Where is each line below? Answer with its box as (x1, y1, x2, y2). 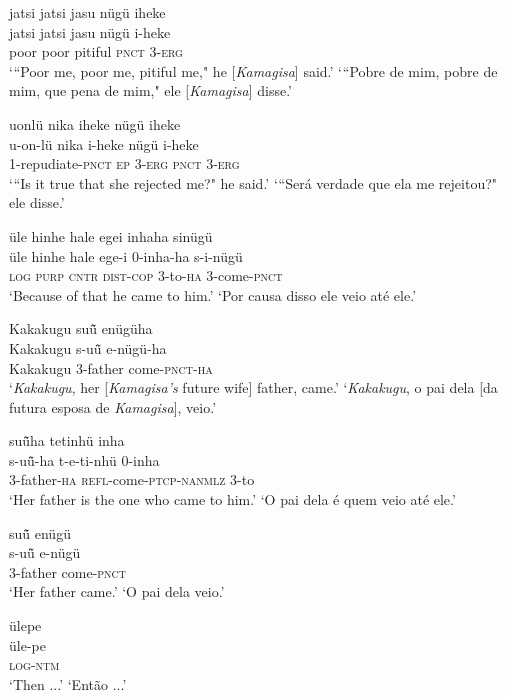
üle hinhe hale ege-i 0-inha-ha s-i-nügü (9, 245, 243, 266)
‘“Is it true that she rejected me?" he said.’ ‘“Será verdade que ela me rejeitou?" (9, 172, 498, 193)
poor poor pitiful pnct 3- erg (9, 41, 183, 62)
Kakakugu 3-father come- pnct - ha (9, 357, 213, 378)
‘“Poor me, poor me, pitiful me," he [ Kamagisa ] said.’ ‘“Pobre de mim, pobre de (9, 60, 498, 81)
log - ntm (9, 654, 60, 675)
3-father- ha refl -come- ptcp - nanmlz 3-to (9, 469, 255, 490)
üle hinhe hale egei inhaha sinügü (9, 225, 213, 246)
